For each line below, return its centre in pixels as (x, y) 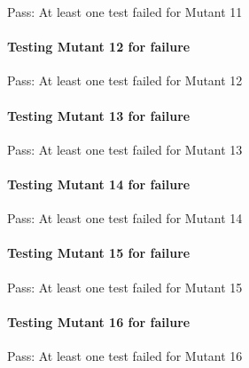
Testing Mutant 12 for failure (99, 47)
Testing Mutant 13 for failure (99, 115)
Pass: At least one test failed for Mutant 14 (125, 218)
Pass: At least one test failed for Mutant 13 (125, 149)
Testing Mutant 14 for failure (99, 184)
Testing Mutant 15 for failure (99, 253)
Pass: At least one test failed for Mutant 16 (125, 355)
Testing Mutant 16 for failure (99, 321)
